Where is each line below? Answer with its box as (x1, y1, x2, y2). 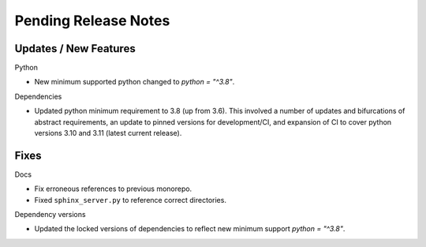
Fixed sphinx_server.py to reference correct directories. (34, 195, 226, 204)
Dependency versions (14, 210, 86, 219)
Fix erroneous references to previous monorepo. (34, 184, 192, 193)
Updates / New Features (14, 42, 136, 55)
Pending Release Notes (14, 12, 170, 29)
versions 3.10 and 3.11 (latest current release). (34, 129, 182, 138)
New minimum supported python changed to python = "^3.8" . (34, 77, 235, 87)
